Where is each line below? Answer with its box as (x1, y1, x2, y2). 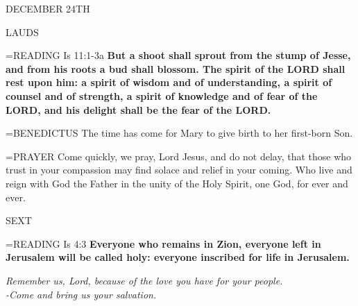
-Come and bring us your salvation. (6, 287, 157, 301)
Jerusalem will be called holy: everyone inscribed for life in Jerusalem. (6, 250, 350, 264)
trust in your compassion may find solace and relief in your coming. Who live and (6, 162, 352, 177)
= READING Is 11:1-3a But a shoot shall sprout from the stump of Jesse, (6, 48, 351, 62)
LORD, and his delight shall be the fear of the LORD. (6, 102, 271, 117)
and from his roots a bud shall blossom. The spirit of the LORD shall (6, 61, 346, 76)
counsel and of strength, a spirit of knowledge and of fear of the (6, 88, 318, 103)
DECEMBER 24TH (6, 1, 90, 15)
